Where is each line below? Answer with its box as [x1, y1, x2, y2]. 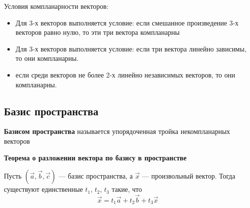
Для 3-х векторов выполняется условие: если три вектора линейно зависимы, [15, 43, 247, 53]
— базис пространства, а [58, 171, 133, 181]
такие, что [111, 184, 142, 194]
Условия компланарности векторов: [4, 1, 109, 11]
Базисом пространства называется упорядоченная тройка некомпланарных [4, 126, 230, 136]
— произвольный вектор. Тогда [142, 171, 235, 181]
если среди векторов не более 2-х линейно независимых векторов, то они [15, 69, 235, 79]
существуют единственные [4, 184, 83, 194]
